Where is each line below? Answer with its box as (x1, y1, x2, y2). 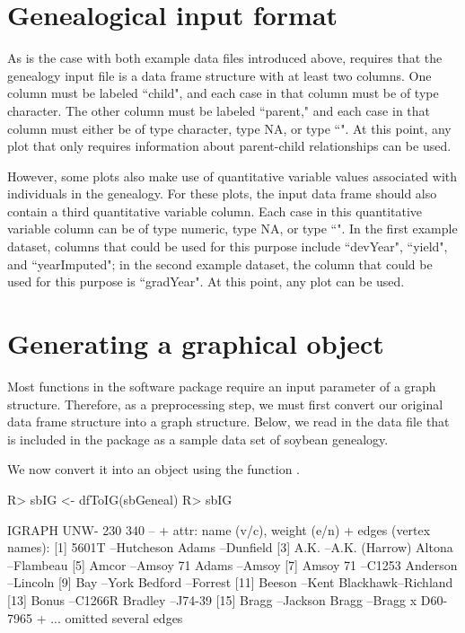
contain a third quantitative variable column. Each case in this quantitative (7, 201, 423, 220)
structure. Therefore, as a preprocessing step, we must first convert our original (7, 394, 443, 413)
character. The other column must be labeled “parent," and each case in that (7, 101, 431, 119)
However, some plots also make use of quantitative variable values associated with (7, 166, 458, 185)
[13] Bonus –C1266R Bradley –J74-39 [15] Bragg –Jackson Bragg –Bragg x (7, 590, 417, 609)
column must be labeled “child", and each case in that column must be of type (7, 84, 439, 102)
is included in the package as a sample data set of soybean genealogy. (7, 429, 389, 448)
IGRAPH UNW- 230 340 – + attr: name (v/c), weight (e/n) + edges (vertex (7, 520, 431, 539)
